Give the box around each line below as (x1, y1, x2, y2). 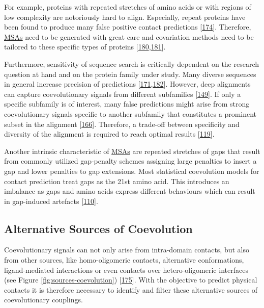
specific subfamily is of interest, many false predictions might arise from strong (4, 98, 250, 109)
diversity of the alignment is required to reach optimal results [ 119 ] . (4, 129, 215, 139)
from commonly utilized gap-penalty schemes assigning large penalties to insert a (4, 156, 257, 166)
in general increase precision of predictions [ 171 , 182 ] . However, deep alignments (4, 79, 251, 89)
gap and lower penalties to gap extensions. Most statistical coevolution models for (4, 165, 259, 176)
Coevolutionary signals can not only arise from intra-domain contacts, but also (4, 244, 250, 255)
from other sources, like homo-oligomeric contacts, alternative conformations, (4, 254, 244, 265)
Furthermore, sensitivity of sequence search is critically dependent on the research (4, 58, 259, 69)
